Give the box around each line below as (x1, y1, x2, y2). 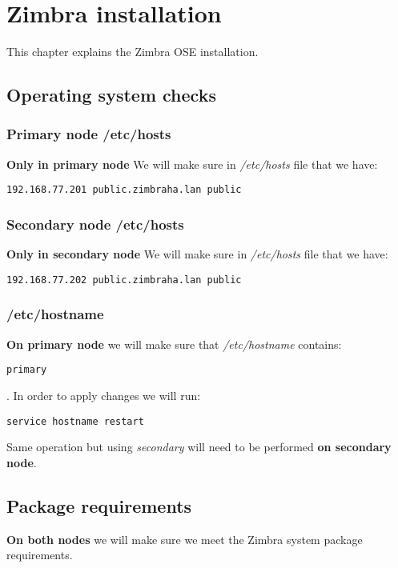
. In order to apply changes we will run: (6, 386, 201, 403)
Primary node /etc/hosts (6, 124, 171, 144)
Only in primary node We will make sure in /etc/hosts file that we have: (6, 155, 378, 172)
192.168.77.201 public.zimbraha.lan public (6, 184, 242, 196)
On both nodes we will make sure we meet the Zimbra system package (6, 530, 363, 547)
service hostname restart (6, 415, 144, 427)
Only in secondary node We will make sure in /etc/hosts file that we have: (6, 246, 388, 262)
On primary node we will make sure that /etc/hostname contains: (6, 335, 342, 352)
